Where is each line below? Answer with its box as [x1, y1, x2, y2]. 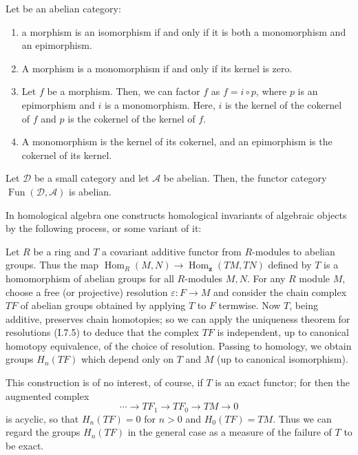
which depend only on [81, 352, 174, 366]
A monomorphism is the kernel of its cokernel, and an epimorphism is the [21, 134, 333, 149]
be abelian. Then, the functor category [163, 171, 327, 185]
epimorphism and [21, 97, 95, 112]
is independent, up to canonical [217, 325, 349, 339]
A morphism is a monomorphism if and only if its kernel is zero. [21, 61, 293, 75]
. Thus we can [273, 411, 332, 425]
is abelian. [69, 184, 112, 198]
